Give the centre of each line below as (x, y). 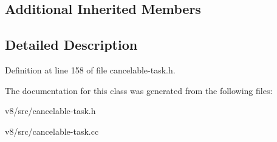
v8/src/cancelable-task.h (50, 111)
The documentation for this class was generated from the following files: (139, 90)
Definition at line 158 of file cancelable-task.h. (90, 69)
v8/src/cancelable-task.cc (52, 131)
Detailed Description (71, 45)
